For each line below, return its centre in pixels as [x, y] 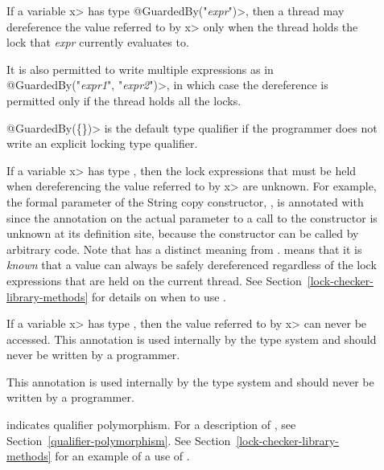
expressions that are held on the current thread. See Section [154, 280]
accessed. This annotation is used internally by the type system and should [192, 339]
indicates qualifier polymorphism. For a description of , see [151, 425]
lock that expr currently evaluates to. [98, 42]
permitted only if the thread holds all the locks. [124, 100]
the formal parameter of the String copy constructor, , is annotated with [185, 201]
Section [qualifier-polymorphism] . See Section [119, 440]
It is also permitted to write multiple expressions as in [140, 69]
